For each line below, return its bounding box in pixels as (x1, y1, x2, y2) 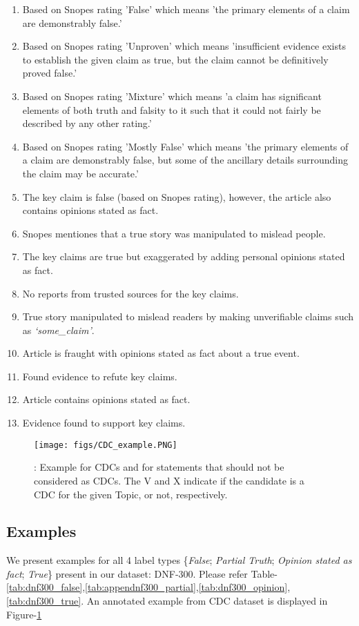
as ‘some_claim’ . (22, 322, 95, 337)
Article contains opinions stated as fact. (22, 392, 191, 407)
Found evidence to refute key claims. (22, 369, 177, 383)
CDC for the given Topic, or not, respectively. (34, 487, 228, 501)
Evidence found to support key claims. (22, 415, 186, 430)
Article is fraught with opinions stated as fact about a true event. (22, 346, 300, 360)
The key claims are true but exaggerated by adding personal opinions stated (22, 249, 345, 264)
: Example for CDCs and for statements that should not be (34, 460, 284, 474)
